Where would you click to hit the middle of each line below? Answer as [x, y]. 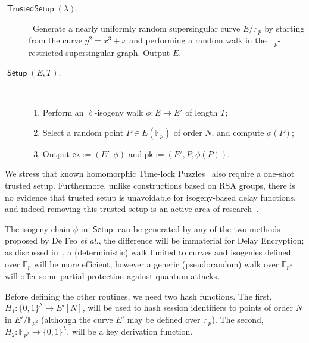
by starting [285, 28]
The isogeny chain [38, 228]
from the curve [55, 40]
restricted [46, 52]
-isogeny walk [119, 112]
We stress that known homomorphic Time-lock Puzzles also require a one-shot [150, 174]
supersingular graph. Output [118, 52]
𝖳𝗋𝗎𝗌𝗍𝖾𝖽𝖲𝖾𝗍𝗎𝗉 [30, 9]
